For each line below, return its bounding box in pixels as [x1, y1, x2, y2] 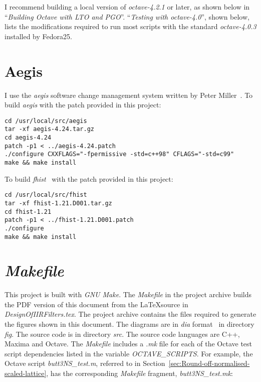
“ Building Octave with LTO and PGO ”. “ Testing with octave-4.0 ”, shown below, [5, 11, 249, 22]
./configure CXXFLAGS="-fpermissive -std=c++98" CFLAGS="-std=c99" [5, 151, 234, 158]
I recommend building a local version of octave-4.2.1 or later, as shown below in [5, 2, 250, 12]
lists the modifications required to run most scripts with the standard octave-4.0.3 [5, 21, 256, 32]
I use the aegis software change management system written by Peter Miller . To [5, 89, 253, 100]
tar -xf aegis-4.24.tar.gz [5, 125, 94, 133]
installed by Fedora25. [5, 31, 72, 41]
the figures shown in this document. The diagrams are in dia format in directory [5, 319, 254, 329]
